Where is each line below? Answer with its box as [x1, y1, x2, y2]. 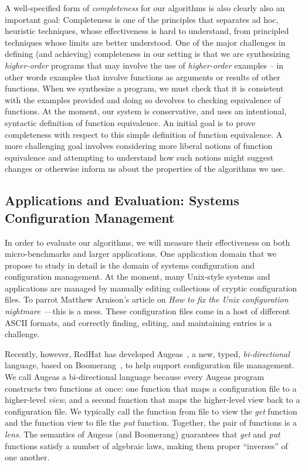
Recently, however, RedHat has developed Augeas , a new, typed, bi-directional [5, 347, 290, 359]
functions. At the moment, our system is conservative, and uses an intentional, [5, 105, 287, 117]
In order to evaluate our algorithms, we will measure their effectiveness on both [5, 236, 290, 248]
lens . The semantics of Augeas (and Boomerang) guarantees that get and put [5, 428, 280, 440]
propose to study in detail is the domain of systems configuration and [5, 259, 255, 271]
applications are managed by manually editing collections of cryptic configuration [5, 281, 297, 294]
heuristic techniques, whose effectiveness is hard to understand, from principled [5, 25, 289, 37]
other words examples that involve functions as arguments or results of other [5, 70, 280, 83]
